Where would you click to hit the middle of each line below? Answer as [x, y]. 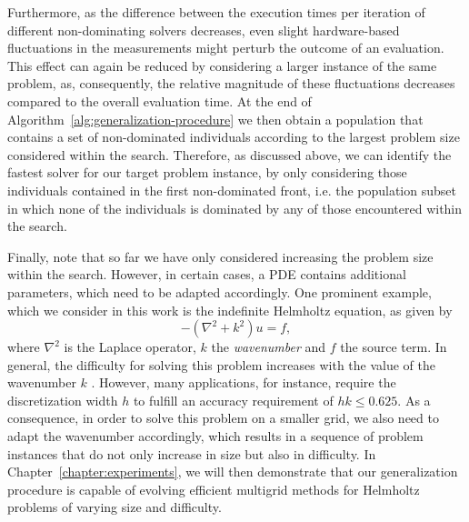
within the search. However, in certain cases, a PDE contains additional [207, 274]
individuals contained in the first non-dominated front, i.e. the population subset [232, 190]
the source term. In [394, 347]
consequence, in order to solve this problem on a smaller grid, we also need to [223, 418]
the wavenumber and [269, 347]
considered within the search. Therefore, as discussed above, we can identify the [230, 154]
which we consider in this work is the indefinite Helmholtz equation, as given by [230, 310]
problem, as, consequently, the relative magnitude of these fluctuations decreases [231, 83]
